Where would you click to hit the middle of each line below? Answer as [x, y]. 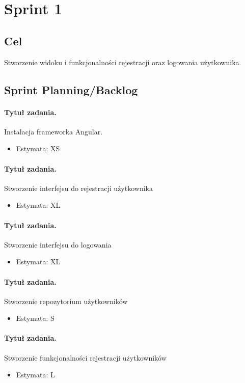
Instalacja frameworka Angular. [53, 131]
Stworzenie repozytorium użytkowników [66, 301]
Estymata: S [35, 318]
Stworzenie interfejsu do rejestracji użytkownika [78, 188]
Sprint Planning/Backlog [71, 89]
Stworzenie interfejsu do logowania [58, 244]
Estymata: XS [38, 148]
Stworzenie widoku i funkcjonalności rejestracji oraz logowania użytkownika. [123, 62]
